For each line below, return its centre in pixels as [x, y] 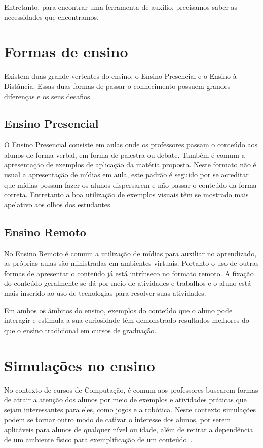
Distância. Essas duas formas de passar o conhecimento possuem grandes [117, 86]
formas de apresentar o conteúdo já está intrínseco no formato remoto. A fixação [129, 273]
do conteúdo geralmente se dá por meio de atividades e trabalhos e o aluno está [128, 283]
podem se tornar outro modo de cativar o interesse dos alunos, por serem [118, 419]
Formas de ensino [66, 52]
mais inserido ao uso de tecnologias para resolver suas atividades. [105, 293]
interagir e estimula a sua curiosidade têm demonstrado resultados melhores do [127, 320]
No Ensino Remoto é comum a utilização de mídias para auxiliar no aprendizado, [130, 253]
